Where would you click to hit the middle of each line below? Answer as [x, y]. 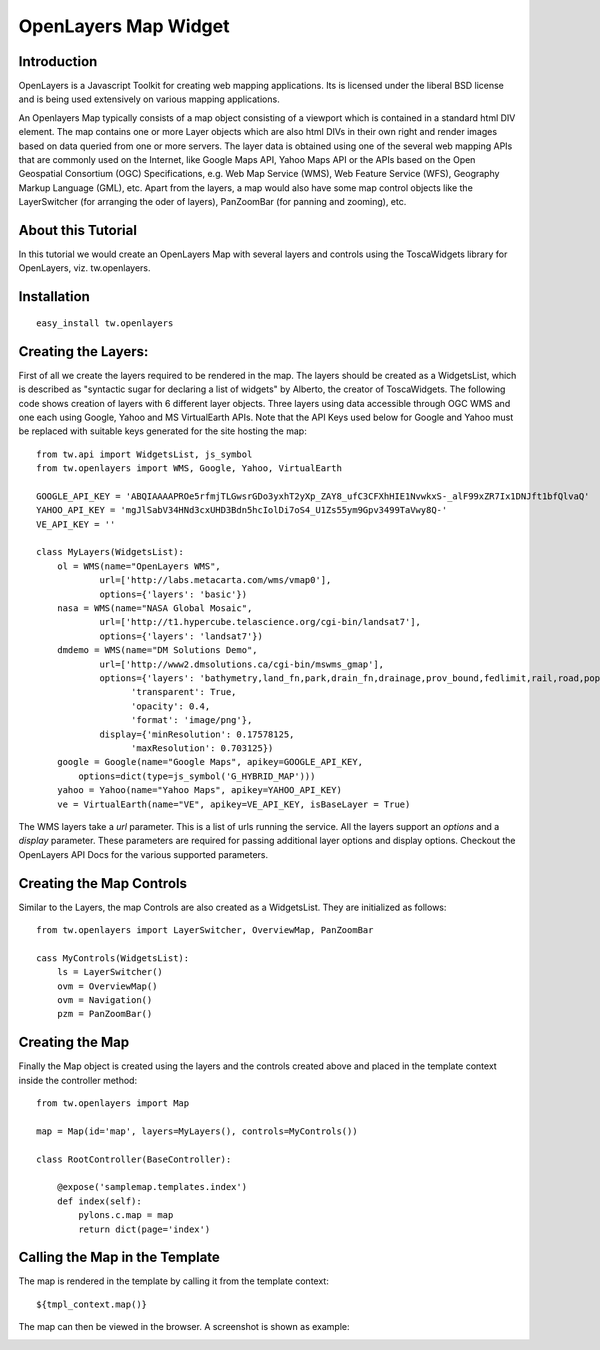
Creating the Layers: [83, 351]
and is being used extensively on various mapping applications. [149, 99]
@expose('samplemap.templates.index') [152, 1187]
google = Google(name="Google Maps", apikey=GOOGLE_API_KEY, [210, 762]
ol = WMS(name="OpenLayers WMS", [139, 566]
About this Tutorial [77, 230]
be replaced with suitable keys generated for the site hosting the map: [162, 431]
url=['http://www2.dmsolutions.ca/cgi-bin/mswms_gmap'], [242, 664]
